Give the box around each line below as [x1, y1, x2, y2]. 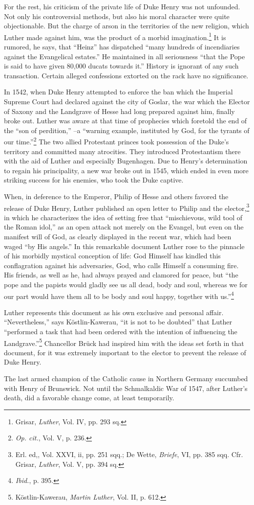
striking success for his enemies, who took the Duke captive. [4, 175, 184, 185]
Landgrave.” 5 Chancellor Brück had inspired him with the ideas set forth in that [4, 336, 244, 348]
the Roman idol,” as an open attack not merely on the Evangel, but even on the [4, 222, 244, 232]
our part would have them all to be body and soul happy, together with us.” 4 [4, 289, 234, 301]
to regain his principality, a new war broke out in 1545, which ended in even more [4, 165, 249, 175]
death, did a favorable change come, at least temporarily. [4, 392, 174, 403]
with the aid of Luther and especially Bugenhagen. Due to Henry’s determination [4, 156, 248, 166]
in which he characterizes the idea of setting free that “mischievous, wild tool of [4, 212, 243, 222]
